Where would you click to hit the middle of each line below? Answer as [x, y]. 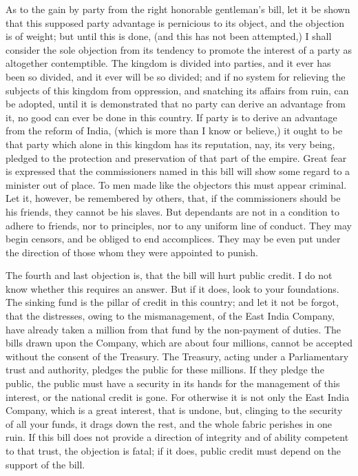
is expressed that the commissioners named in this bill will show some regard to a [178, 171]
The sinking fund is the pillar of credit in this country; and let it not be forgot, [172, 302]
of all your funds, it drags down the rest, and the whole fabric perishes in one [169, 423]
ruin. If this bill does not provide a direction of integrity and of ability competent [177, 437]
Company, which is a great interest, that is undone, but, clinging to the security [174, 410]
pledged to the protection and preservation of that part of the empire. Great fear [176, 157]
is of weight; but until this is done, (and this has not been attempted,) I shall [169, 36]
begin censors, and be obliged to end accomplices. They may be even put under [173, 239]
